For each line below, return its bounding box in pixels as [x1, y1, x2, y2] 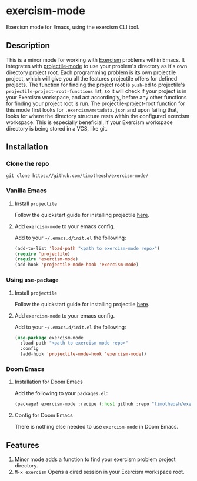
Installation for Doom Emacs [14, 378, 84, 386]
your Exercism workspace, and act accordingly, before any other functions [6, 93, 187, 101]
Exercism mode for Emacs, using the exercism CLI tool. [6, 24, 140, 31]
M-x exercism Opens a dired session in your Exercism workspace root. [14, 469, 185, 476]
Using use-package [6, 276, 59, 284]
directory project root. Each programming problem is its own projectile [6, 69, 176, 76]
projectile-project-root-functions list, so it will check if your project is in [6, 87, 187, 95]
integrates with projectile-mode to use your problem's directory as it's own [6, 62, 188, 69]
